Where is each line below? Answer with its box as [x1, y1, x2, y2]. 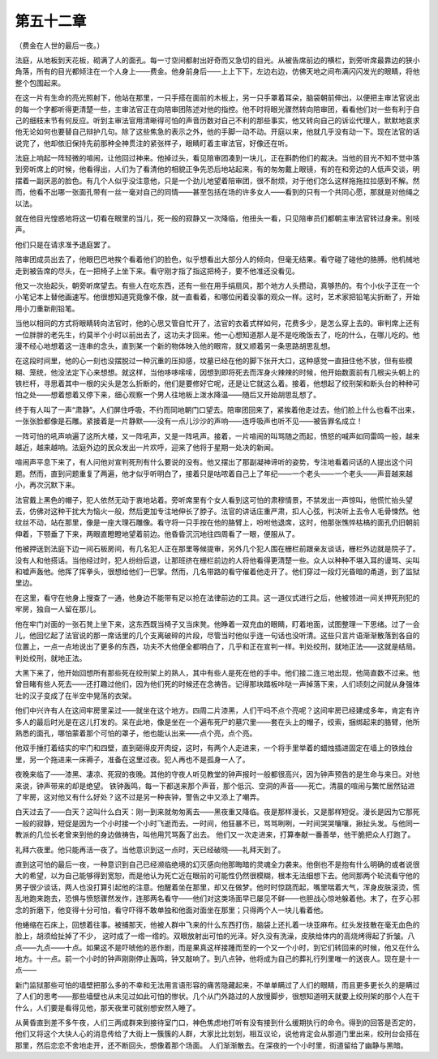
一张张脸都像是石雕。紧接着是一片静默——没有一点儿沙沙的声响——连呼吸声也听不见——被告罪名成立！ [15, 416, 363, 426]
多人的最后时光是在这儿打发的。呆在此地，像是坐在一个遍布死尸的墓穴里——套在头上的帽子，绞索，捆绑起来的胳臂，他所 [15, 717, 420, 727]
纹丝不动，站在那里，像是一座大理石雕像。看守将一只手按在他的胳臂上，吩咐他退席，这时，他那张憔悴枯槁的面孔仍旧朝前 [15, 517, 420, 527]
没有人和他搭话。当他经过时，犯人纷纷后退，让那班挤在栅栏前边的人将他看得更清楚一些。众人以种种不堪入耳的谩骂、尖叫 [15, 555, 420, 565]
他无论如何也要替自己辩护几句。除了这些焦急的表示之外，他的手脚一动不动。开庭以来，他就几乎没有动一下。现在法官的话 [15, 126, 420, 137]
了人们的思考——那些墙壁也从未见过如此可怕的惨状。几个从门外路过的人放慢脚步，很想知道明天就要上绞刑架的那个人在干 [15, 992, 420, 1001]
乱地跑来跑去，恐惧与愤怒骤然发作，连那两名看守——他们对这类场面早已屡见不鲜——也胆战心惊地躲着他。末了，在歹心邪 [15, 894, 420, 903]
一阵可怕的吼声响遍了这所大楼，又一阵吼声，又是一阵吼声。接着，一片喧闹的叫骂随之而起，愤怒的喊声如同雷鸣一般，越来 [15, 431, 420, 441]
